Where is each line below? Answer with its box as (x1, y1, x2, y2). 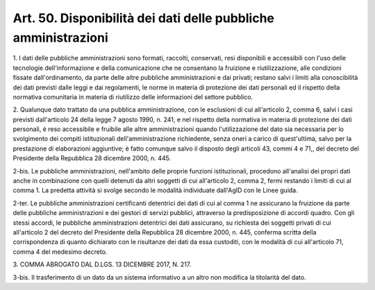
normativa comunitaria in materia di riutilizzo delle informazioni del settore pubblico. (12, 92, 253, 101)
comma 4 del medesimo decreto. (12, 247, 108, 256)
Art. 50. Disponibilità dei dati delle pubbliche (12, 10, 274, 26)
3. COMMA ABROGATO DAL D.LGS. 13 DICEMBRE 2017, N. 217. (12, 260, 192, 268)
